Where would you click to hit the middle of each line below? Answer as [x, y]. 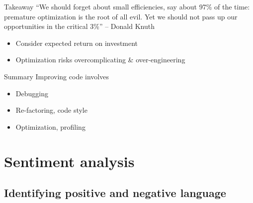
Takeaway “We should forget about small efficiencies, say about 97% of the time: [127, 6]
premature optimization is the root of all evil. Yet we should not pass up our [121, 16]
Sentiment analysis [69, 161]
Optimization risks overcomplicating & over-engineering [100, 60]
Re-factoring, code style [51, 110]
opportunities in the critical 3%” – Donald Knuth [79, 26]
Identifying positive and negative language [115, 193]
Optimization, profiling [50, 126]
